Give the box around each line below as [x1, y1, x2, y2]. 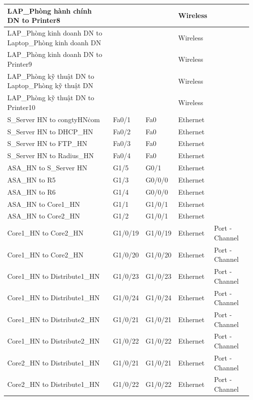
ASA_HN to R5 [7, 174, 56, 184]
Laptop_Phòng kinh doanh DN [7, 37, 101, 47]
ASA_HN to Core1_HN [7, 199, 80, 209]
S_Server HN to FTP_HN [7, 138, 88, 148]
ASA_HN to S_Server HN [7, 163, 88, 173]
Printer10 [7, 102, 36, 112]
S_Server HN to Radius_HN [7, 150, 94, 161]
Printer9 [7, 58, 32, 69]
